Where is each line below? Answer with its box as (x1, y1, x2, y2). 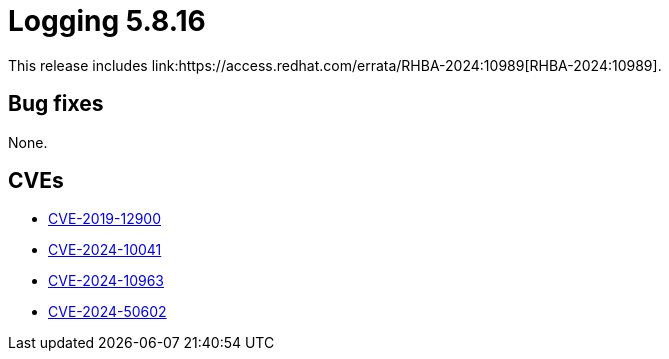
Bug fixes (8, 91, 104, 117)
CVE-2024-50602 (48, 303, 167, 321)
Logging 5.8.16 (8, 4, 206, 38)
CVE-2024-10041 (48, 241, 162, 259)
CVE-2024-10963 (48, 272, 164, 290)
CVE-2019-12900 (48, 210, 162, 228)
